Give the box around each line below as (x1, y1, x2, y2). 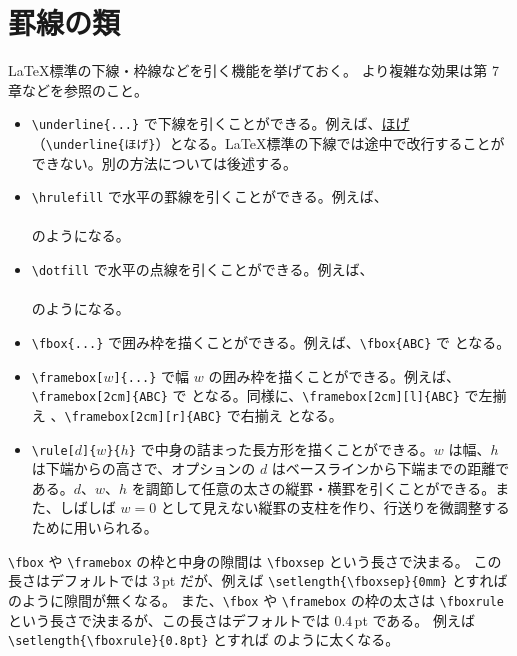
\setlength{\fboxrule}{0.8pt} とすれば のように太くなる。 (8, 629, 400, 650)
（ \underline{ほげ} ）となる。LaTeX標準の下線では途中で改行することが (31, 132, 505, 153)
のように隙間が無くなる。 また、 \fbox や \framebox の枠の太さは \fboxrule (8, 589, 504, 610)
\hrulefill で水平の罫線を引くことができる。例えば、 (31, 186, 388, 207)
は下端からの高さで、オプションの (31, 458, 256, 479)
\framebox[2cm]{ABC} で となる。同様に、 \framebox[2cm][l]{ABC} (31, 385, 460, 406)
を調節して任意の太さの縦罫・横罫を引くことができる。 (131, 477, 496, 498)
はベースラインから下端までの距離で (271, 458, 510, 479)
